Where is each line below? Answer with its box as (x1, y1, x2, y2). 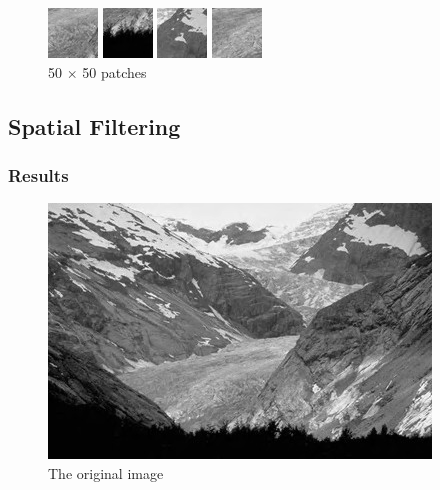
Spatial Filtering (8, 110, 181, 141)
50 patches (82, 61, 147, 82)
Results (8, 162, 69, 187)
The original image (48, 462, 164, 483)
